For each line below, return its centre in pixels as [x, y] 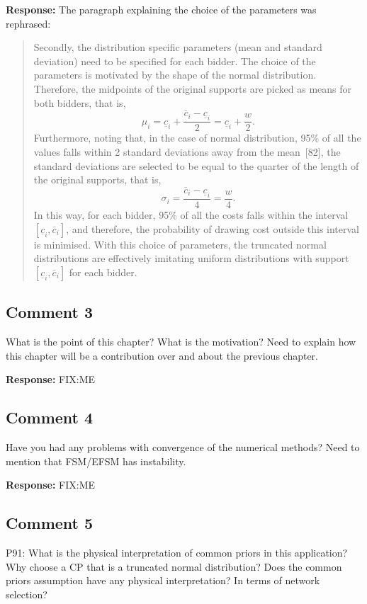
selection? [27, 594]
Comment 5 [50, 523]
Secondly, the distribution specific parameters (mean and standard [178, 47]
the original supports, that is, [97, 180]
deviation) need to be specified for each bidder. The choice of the [175, 61]
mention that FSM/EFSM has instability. [96, 461]
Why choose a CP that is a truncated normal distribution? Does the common [174, 566]
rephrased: [28, 23]
